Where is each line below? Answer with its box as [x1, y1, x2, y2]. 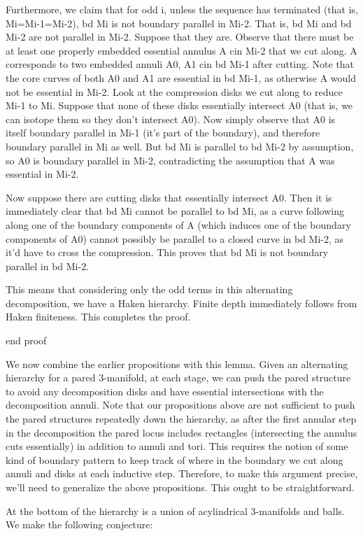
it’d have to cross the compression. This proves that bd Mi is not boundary [6, 245, 329, 260]
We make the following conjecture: [6, 517, 153, 532]
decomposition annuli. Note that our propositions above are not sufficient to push [6, 397, 355, 412]
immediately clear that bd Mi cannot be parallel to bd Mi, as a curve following [6, 204, 344, 218]
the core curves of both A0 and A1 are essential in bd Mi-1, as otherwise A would [6, 70, 357, 85]
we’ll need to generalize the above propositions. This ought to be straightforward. [6, 480, 355, 494]
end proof [6, 333, 47, 348]
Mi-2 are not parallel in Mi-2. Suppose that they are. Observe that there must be [6, 29, 354, 44]
